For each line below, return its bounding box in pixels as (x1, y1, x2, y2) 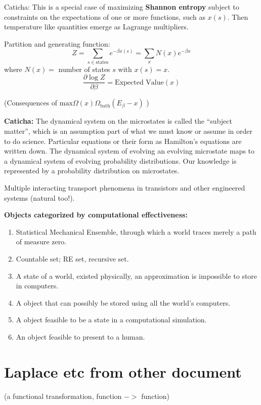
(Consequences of (4, 97, 58, 108)
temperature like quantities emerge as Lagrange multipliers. (4, 21, 189, 32)
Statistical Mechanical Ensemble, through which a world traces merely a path (16, 226, 256, 237)
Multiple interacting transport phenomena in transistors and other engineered (4, 182, 245, 193)
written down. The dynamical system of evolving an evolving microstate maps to (4, 145, 255, 156)
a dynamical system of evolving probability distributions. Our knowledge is (4, 155, 237, 166)
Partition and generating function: (4, 38, 110, 49)
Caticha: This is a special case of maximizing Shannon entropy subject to (4, 2, 239, 12)
